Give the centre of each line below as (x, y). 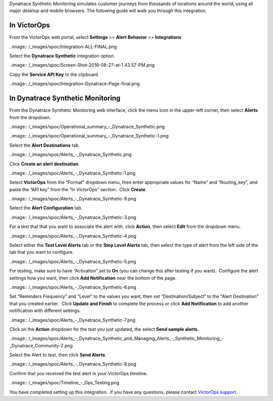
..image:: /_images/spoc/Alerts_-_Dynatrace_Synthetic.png (71, 155)
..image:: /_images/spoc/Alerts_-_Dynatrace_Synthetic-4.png (73, 236)
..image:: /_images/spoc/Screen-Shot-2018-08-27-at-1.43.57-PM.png (82, 65)
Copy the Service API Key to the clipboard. (54, 74)
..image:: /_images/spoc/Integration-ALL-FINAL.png (63, 47)
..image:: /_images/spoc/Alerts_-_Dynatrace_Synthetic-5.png (73, 261)
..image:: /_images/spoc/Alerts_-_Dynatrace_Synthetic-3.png (73, 217)
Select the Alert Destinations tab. (45, 145)
